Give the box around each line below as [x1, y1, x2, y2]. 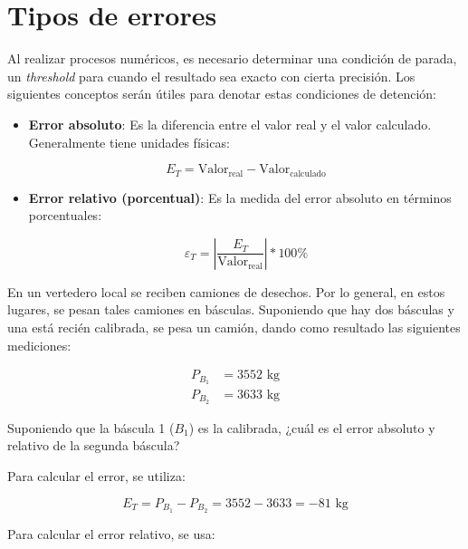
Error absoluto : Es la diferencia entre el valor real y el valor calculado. [28, 114, 432, 133]
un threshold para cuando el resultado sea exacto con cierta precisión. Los [7, 66, 415, 85]
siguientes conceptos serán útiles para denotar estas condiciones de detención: [7, 84, 436, 103]
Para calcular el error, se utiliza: [7, 467, 186, 486]
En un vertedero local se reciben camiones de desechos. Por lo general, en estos [7, 282, 445, 301]
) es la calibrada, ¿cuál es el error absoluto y [188, 418, 435, 437]
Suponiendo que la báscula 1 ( [7, 418, 175, 437]
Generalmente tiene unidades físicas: [28, 132, 230, 151]
